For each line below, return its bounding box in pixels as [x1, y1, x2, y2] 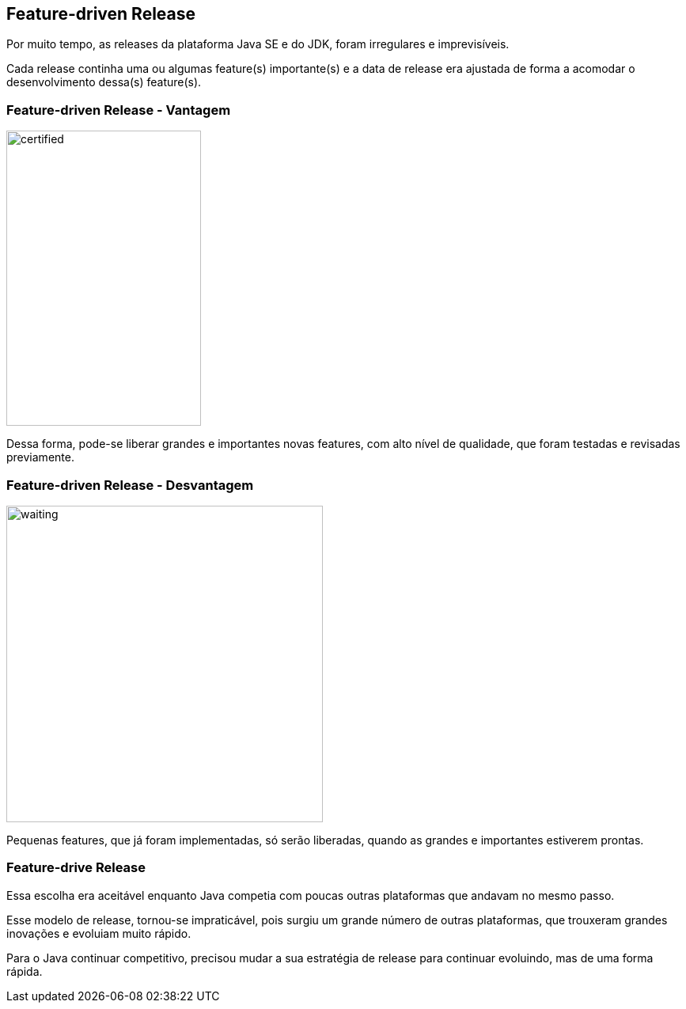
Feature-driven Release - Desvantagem [6, 476, 254, 493]
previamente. [6, 450, 74, 465]
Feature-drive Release [6, 859, 146, 876]
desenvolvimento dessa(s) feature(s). [6, 75, 202, 89]
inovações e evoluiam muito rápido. [6, 926, 191, 940]
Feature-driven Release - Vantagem [6, 101, 231, 118]
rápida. [6, 964, 43, 978]
